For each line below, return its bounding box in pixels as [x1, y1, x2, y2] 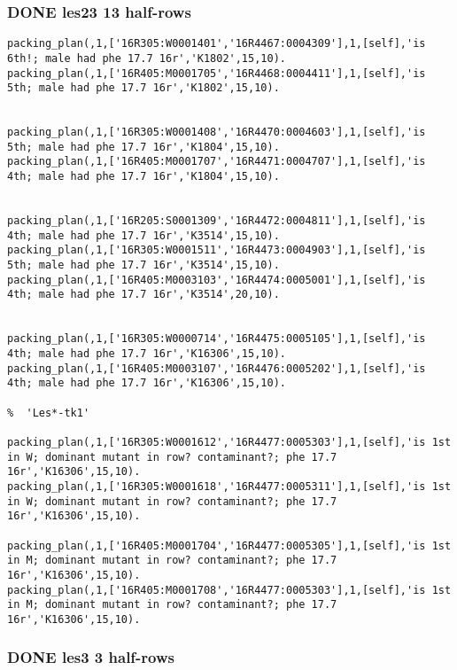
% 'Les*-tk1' [7, 406, 90, 419]
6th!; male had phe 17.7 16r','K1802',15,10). [7, 51, 286, 65]
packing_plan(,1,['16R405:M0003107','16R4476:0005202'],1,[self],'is [7, 362, 426, 375]
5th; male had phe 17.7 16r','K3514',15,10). [7, 259, 280, 272]
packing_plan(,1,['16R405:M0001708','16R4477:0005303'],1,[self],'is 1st [7, 583, 452, 596]
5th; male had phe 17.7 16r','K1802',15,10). [7, 82, 280, 95]
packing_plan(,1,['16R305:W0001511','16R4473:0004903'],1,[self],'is [7, 244, 426, 257]
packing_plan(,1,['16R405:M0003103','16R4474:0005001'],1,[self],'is [7, 273, 426, 286]
